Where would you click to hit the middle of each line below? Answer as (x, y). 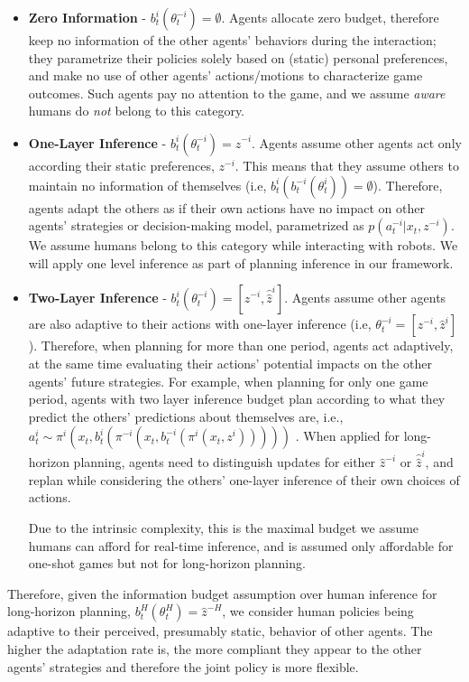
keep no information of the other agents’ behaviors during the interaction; (232, 40)
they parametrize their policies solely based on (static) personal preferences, (238, 57)
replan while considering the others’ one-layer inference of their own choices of (244, 479)
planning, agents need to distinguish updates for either (225, 462)
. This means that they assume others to (347, 165)
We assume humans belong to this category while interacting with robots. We (243, 245)
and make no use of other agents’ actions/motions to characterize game (225, 75)
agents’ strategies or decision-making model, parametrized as (196, 225)
